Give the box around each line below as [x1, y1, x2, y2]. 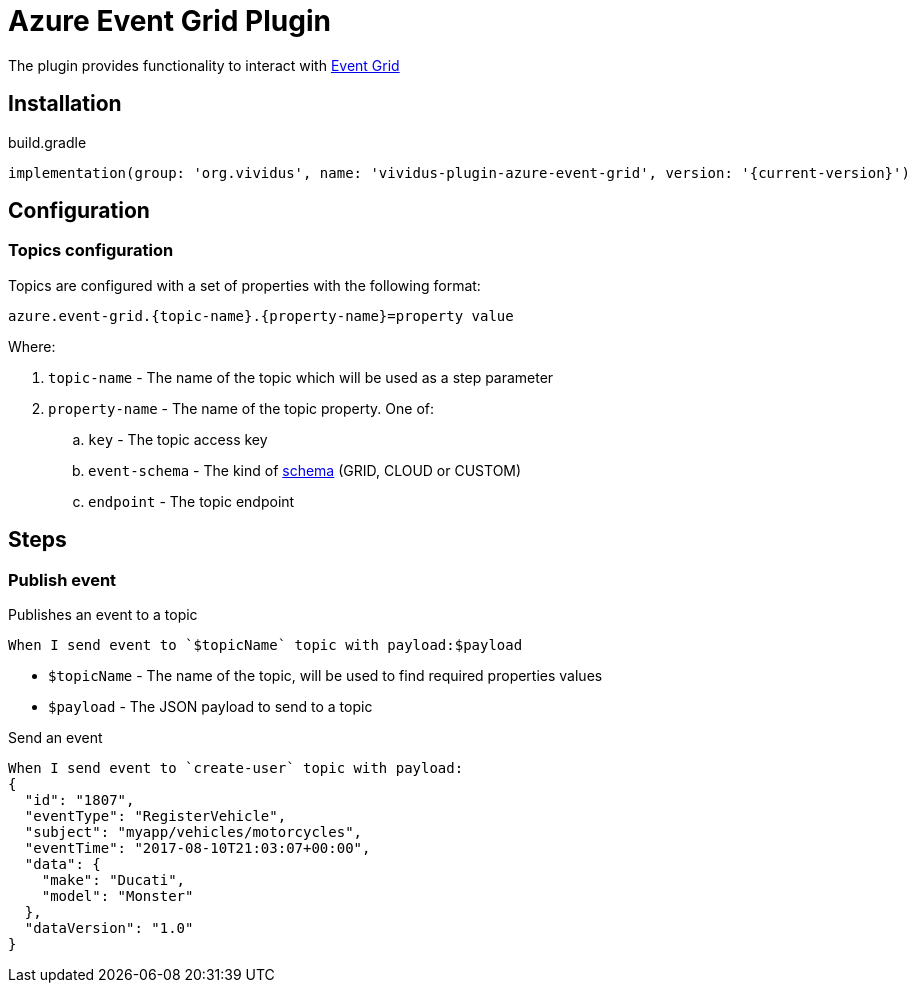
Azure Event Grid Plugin [8, 4, 331, 38]
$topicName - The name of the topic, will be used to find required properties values [48, 667, 603, 685]
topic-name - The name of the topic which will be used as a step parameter [48, 368, 554, 386]
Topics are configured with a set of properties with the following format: [8, 276, 481, 294]
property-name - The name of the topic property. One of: [48, 399, 435, 417]
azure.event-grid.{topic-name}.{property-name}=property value [8, 307, 514, 324]
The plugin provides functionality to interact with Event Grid [8, 56, 400, 74]
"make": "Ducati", [41, 872, 186, 889]
